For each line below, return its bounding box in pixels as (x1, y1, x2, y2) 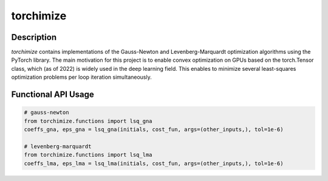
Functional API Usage (11, 90, 94, 100)
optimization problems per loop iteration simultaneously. (11, 73, 152, 81)
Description (11, 32, 57, 42)
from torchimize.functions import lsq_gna (24, 117, 152, 124)
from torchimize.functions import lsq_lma (24, 151, 152, 159)
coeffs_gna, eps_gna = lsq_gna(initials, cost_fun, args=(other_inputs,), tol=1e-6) (24, 126, 284, 133)
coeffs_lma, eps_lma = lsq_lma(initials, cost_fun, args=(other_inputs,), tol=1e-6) (24, 160, 284, 166)
